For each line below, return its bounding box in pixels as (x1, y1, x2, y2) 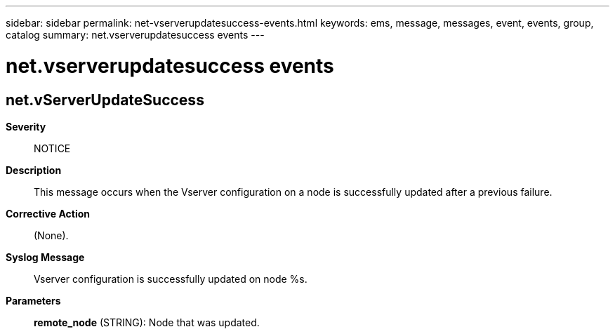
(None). (34, 229, 69, 241)
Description (6, 163, 62, 176)
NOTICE (34, 142, 71, 154)
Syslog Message (6, 250, 85, 263)
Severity (6, 120, 46, 133)
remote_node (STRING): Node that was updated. (34, 316, 260, 328)
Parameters (6, 294, 61, 307)
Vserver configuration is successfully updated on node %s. (34, 272, 307, 285)
